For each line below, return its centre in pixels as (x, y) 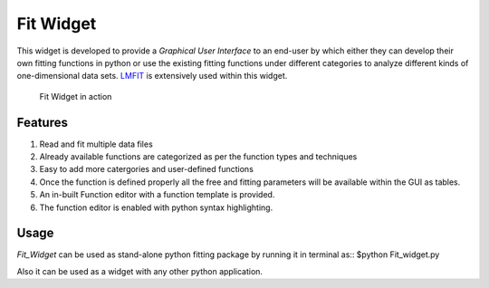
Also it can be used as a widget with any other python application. (139, 271)
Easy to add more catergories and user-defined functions (146, 169)
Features (42, 122)
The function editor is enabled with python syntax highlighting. (156, 207)
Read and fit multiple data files (96, 144)
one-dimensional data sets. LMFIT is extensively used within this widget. (152, 76)
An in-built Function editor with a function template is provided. (157, 195)
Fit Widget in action (76, 96)
